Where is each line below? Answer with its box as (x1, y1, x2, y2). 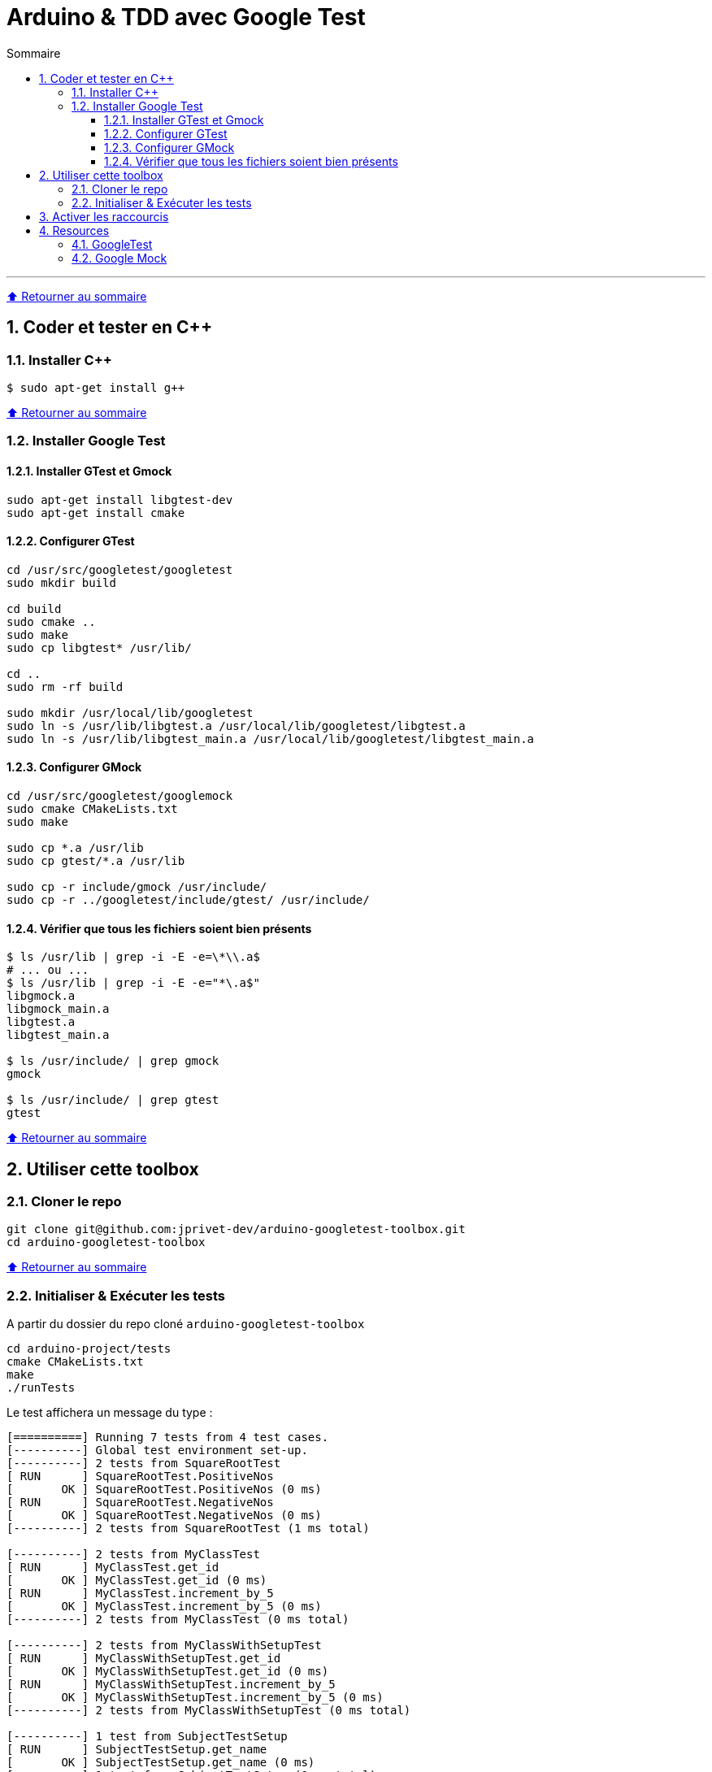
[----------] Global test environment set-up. (7, 1444, 308, 1457)
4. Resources (39, 223, 110, 237)
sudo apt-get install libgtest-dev (7, 493, 233, 506)
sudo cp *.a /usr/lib (7, 841, 144, 854)
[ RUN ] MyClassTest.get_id (7, 1561, 219, 1574)
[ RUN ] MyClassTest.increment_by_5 (7, 1587, 274, 1600)
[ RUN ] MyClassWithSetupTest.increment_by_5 (7, 1678, 336, 1692)
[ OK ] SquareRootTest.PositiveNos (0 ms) (7, 1483, 322, 1496)
